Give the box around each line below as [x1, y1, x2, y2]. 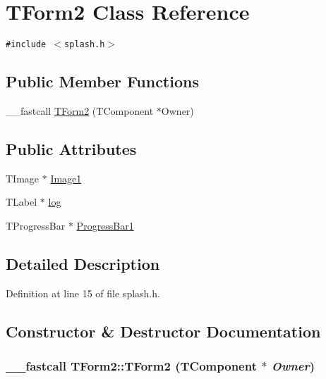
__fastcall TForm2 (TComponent [6, 103, 154, 118]
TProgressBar [6, 218, 66, 232]
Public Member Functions [6, 70, 199, 92]
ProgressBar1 [76, 218, 134, 232]
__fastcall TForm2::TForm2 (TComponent [6, 357, 257, 375]
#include [6, 39, 47, 50]
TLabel [6, 194, 37, 209]
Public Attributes [6, 137, 137, 159]
